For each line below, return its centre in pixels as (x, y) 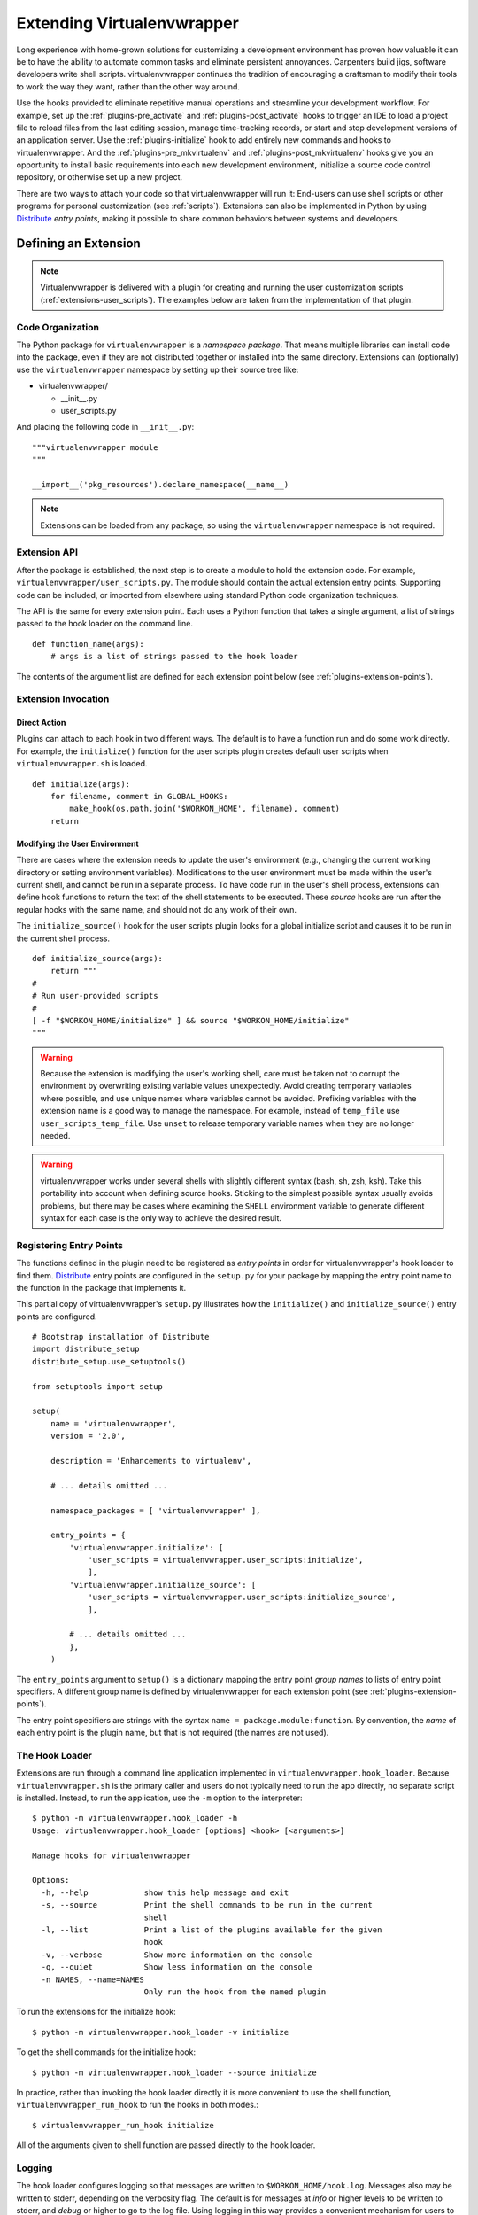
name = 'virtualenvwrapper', (113, 1423)
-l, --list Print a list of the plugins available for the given (212, 1930)
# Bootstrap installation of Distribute (121, 1337)
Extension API (47, 552)
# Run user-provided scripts (95, 996)
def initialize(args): (81, 784)
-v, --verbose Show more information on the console (177, 1955)
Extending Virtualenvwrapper (127, 23)
